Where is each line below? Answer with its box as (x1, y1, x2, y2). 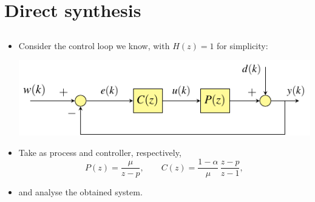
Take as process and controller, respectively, (18, 146, 181, 158)
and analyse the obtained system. (18, 186, 143, 198)
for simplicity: (217, 39, 268, 52)
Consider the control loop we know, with (18, 39, 170, 52)
